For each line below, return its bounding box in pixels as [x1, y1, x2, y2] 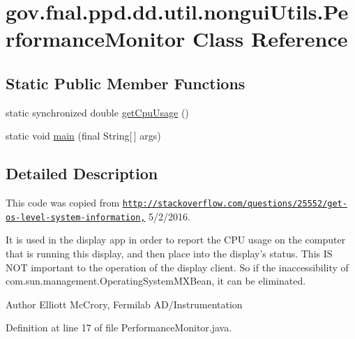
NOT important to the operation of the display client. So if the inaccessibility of [6, 259, 349, 274]
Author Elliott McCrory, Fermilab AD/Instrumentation [6, 296, 243, 311]
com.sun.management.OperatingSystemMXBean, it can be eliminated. [6, 273, 306, 288]
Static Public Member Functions [6, 72, 246, 93]
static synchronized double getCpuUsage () [6, 105, 189, 119]
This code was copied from [6, 195, 120, 210]
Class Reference [192, 24, 348, 53]
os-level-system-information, [6, 212, 146, 223]
